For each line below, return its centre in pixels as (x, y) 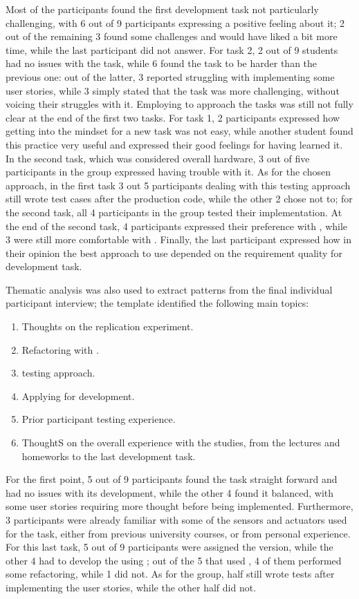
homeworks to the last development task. (109, 456)
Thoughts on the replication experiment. (108, 326)
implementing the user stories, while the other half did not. (131, 587)
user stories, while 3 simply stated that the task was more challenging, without (173, 90)
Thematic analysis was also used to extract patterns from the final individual (169, 289)
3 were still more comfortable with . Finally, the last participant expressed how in (179, 239)
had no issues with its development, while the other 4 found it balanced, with (170, 492)
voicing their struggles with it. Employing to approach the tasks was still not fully (179, 104)
